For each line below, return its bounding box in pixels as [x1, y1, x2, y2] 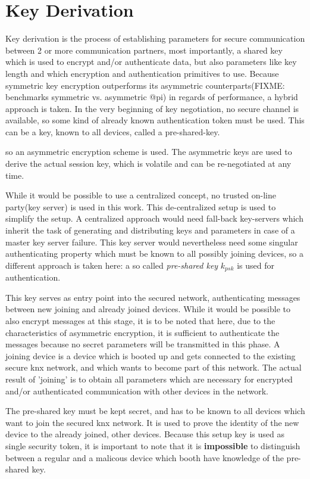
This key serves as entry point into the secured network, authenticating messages [5, 291, 300, 303]
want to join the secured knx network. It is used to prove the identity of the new [5, 416, 299, 428]
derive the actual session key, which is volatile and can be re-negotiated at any [5, 157, 292, 170]
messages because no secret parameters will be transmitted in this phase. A [5, 338, 280, 350]
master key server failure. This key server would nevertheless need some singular [5, 235, 298, 248]
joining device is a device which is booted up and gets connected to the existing [5, 349, 296, 362]
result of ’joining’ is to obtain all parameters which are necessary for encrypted [5, 373, 293, 385]
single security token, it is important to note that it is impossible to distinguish [5, 439, 300, 452]
